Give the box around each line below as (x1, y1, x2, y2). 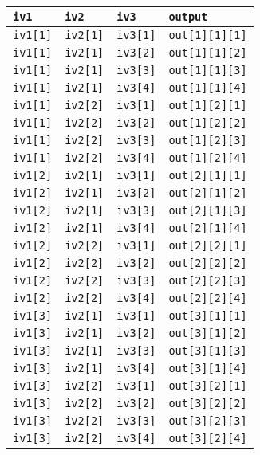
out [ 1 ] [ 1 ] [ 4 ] (168, 81, 247, 94)
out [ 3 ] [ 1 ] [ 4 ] (168, 362, 247, 375)
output (168, 10, 208, 23)
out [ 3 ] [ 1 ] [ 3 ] (168, 344, 247, 357)
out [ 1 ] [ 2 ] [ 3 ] (168, 134, 247, 147)
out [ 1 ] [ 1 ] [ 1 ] (168, 29, 247, 41)
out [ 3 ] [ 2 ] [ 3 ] (168, 414, 247, 427)
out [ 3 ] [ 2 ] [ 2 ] (168, 397, 247, 410)
